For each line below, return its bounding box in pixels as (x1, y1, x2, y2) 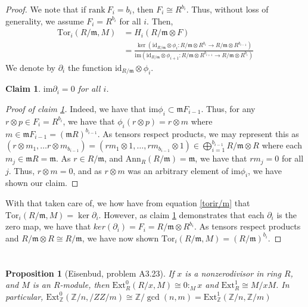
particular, (5, 290, 43, 302)
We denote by (5, 61, 55, 73)
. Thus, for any (201, 102, 256, 114)
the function (67, 61, 113, 73)
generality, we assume (5, 14, 84, 27)
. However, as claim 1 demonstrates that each (98, 208, 265, 221)
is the (276, 208, 297, 221)
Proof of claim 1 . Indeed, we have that (5, 102, 147, 114)
